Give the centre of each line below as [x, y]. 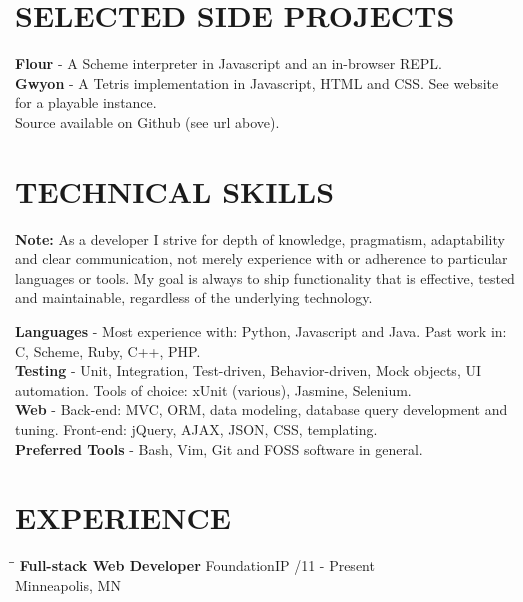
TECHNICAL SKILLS [175, 190]
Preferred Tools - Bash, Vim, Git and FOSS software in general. [219, 448]
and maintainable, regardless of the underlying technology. [194, 297]
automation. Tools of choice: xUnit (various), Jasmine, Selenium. [213, 389]
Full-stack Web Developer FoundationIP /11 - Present [197, 565]
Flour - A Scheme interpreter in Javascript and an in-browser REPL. [228, 63]
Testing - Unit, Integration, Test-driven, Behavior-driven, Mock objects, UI [248, 370]
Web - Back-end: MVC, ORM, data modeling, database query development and [261, 409]
